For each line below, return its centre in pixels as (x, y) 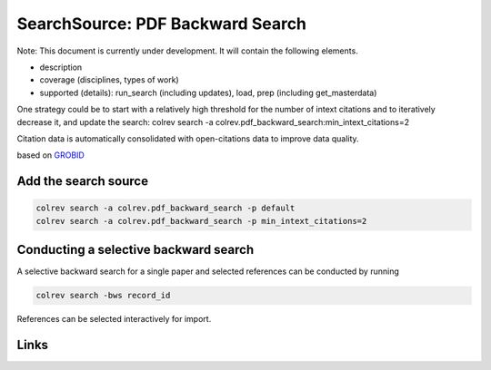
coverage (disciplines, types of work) (109, 80)
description (61, 67)
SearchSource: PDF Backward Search (162, 24)
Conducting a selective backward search (135, 250)
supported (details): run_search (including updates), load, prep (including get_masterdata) (208, 92)
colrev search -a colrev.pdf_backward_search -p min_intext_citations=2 (201, 221)
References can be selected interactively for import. (114, 319)
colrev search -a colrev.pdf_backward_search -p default (165, 208)
